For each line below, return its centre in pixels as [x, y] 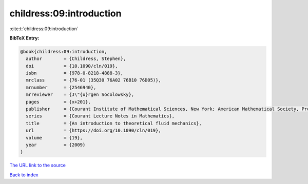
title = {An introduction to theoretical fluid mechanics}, [114, 123]
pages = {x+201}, [58, 102]
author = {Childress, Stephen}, [76, 59]
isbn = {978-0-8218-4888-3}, [74, 73]
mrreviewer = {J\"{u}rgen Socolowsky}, [80, 95]
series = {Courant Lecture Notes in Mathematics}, [100, 116]
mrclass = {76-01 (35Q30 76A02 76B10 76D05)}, [93, 80]
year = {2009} [56, 145]
